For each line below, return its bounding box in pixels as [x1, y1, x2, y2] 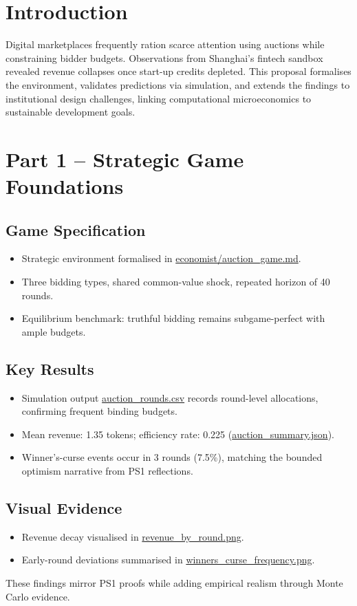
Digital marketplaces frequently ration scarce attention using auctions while [6, 37, 325, 52]
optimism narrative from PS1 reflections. [21, 464, 193, 477]
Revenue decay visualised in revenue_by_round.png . [21, 529, 244, 543]
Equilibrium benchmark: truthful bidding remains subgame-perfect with [21, 311, 325, 325]
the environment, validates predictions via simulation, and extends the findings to [6, 77, 350, 91]
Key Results [6, 358, 94, 379]
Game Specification [6, 219, 146, 240]
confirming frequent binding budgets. [21, 404, 177, 418]
